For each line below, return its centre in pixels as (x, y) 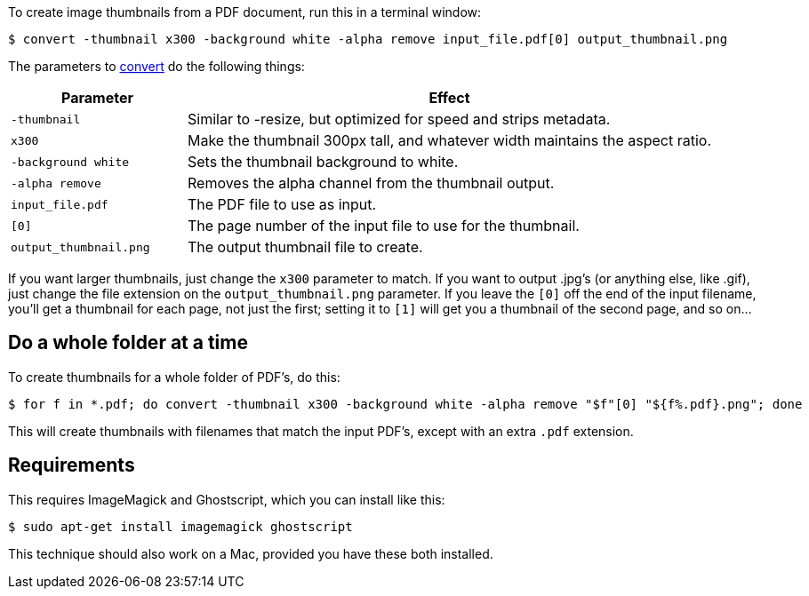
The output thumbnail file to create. (305, 247)
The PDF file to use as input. (282, 204)
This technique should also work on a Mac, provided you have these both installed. (251, 553)
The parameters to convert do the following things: (156, 66)
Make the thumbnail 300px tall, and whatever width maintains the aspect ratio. (450, 140)
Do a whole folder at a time (128, 343)
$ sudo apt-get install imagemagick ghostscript (180, 526)
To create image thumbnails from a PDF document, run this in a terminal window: (245, 12)
